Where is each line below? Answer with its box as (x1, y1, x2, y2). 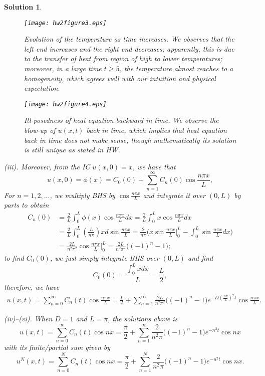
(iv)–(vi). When (4, 313, 53, 324)
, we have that (132, 161, 176, 171)
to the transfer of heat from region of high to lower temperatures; (24, 53, 222, 64)
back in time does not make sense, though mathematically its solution (24, 134, 236, 145)
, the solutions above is (107, 313, 178, 324)
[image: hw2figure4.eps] (24, 100, 107, 108)
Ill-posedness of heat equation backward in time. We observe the (24, 115, 219, 125)
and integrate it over (143, 190, 206, 200)
